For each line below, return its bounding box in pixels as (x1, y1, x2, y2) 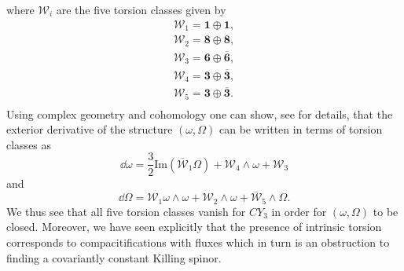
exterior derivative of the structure (6, 121, 173, 137)
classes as (6, 136, 52, 152)
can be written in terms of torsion (219, 121, 383, 137)
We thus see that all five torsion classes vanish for (6, 203, 246, 219)
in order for (271, 203, 327, 219)
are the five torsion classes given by (56, 2, 226, 17)
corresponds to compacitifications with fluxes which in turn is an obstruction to (6, 234, 390, 250)
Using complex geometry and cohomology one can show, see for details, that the (6, 105, 393, 122)
